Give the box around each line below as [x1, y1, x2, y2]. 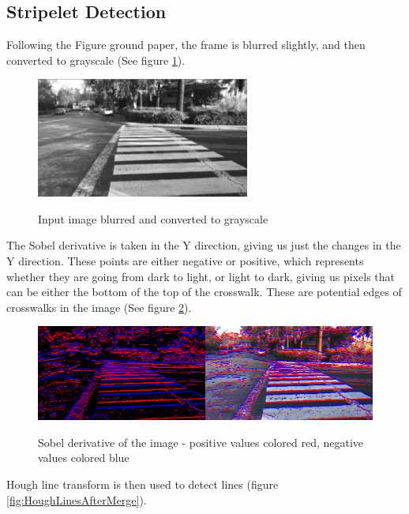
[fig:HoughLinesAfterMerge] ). [6, 491, 147, 508]
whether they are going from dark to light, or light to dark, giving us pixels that [6, 268, 395, 284]
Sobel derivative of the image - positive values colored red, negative [38, 433, 364, 450]
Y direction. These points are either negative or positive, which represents [6, 252, 364, 268]
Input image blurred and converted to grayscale [38, 210, 268, 227]
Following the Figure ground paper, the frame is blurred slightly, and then [6, 36, 366, 53]
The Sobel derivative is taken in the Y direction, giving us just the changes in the [6, 237, 401, 253]
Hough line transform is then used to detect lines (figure [6, 475, 279, 492]
